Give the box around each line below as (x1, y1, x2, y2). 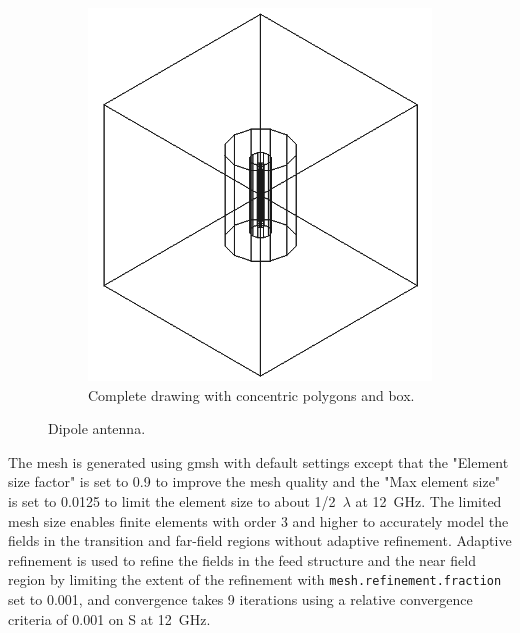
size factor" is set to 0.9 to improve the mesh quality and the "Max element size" (8, 471, 501, 492)
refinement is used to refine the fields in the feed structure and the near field (8, 549, 476, 570)
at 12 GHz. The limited (355, 490, 502, 511)
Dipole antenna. (48, 418, 146, 439)
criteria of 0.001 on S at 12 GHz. (8, 608, 211, 629)
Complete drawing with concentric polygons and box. (88, 384, 415, 405)
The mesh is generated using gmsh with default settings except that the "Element (8, 451, 509, 472)
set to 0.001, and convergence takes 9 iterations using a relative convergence (8, 589, 473, 610)
